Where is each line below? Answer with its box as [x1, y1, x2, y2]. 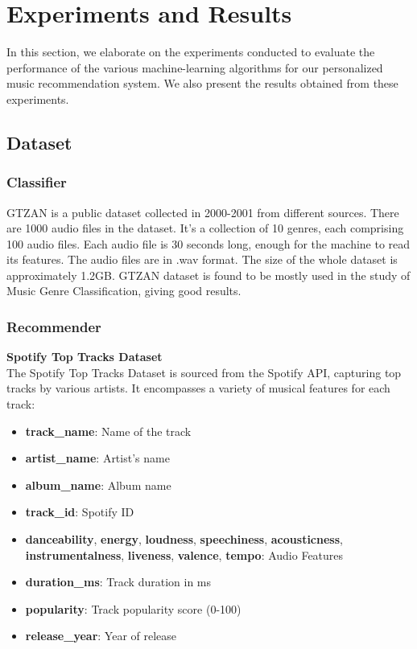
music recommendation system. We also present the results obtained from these [6, 75, 398, 92]
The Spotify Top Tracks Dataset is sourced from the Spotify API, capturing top [6, 364, 402, 380]
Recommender [6, 316, 101, 336]
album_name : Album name [25, 476, 171, 493]
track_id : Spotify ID [25, 503, 134, 520]
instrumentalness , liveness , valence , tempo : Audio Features [25, 546, 344, 563]
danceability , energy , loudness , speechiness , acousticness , [25, 531, 343, 548]
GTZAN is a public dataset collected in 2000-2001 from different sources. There [6, 203, 399, 220]
